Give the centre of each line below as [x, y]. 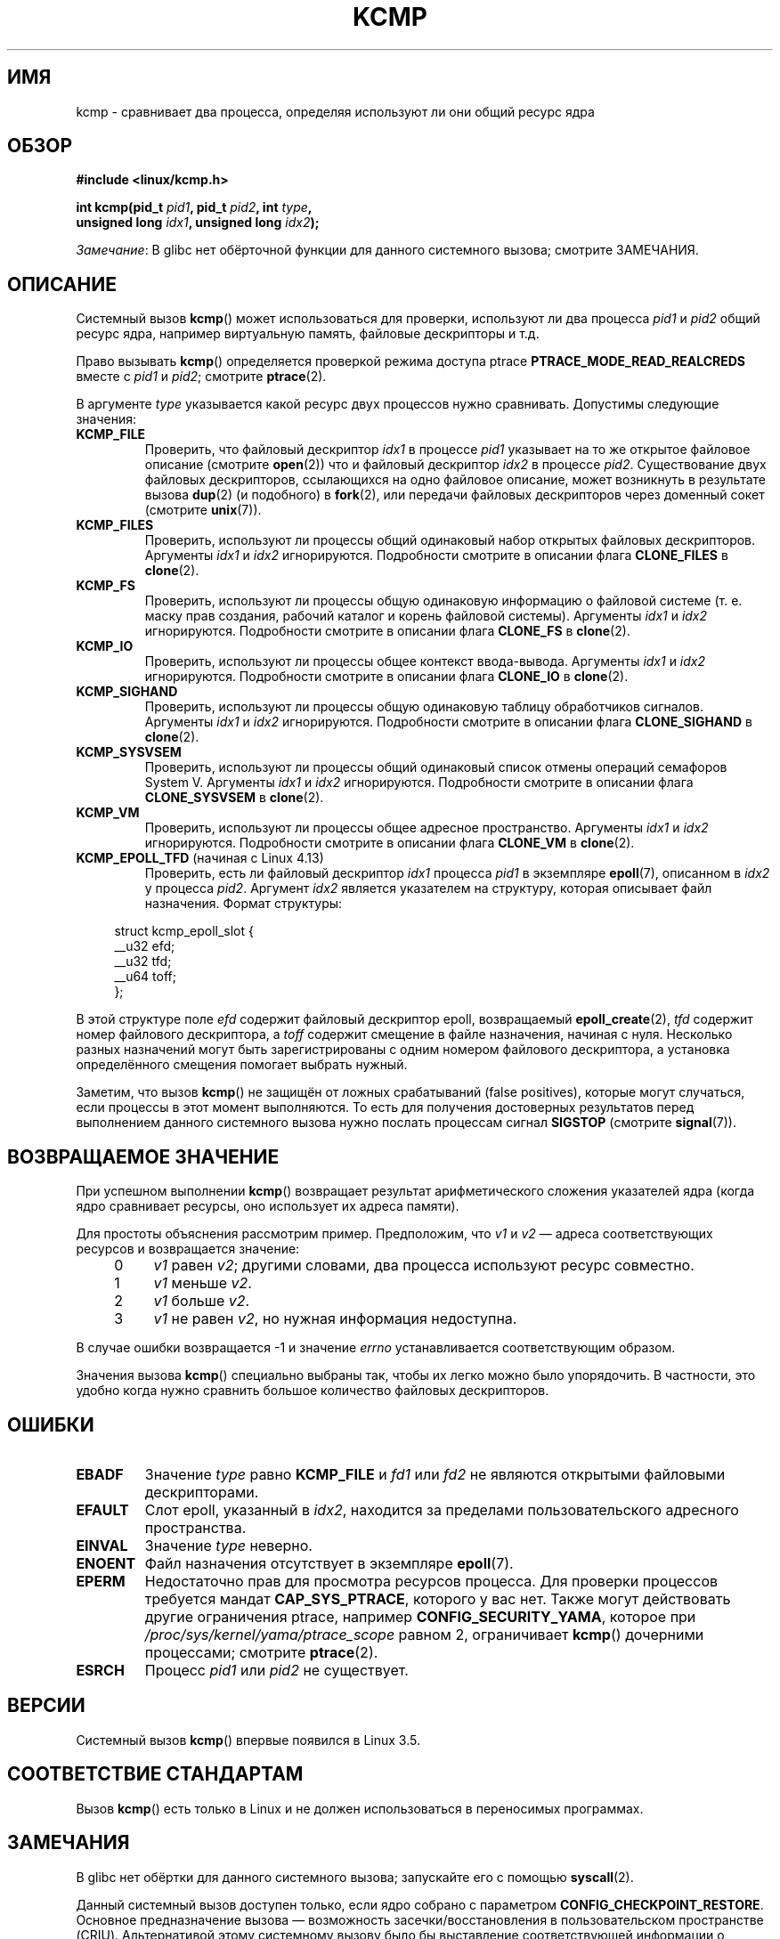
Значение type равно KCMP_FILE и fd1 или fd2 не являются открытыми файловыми [435, 1474]
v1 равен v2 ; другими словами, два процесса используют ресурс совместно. [424, 1266]
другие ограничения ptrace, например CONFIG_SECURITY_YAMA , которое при [420, 1616]
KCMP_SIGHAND [127, 692]
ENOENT [106, 1563]
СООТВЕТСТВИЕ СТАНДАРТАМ [155, 1774]
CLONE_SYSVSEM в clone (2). [234, 798]
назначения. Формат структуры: [244, 904]
